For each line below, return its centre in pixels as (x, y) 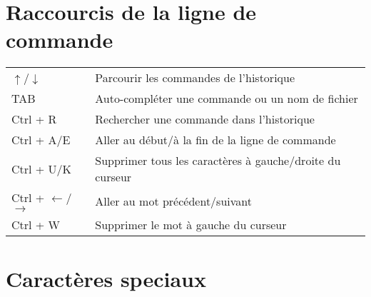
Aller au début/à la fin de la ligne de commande (215, 140)
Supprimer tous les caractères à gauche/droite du (218, 161)
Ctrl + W (36, 225)
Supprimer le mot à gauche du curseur (191, 225)
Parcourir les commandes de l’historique (195, 78)
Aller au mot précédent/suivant (173, 201)
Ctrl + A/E (41, 140)
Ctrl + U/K (42, 168)
